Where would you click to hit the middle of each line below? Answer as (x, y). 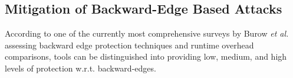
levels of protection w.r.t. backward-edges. (80, 68)
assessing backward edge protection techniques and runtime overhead (129, 45)
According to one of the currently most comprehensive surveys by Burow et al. (147, 33)
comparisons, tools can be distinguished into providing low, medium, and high (146, 56)
